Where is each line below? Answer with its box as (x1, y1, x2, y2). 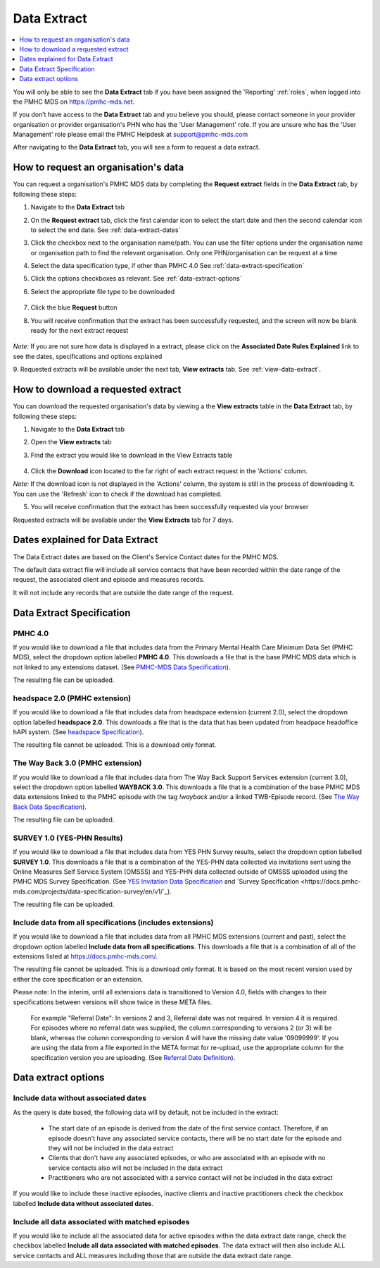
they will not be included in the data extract (48, 1143, 174, 1152)
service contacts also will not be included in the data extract (48, 1164, 223, 1172)
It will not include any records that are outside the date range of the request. (13, 588, 234, 597)
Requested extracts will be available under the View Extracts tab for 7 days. (13, 516, 234, 524)
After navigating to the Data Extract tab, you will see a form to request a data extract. (13, 143, 260, 152)
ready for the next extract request (30, 327, 129, 335)
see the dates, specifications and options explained (13, 352, 163, 360)
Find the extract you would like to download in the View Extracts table (30, 451, 233, 459)
